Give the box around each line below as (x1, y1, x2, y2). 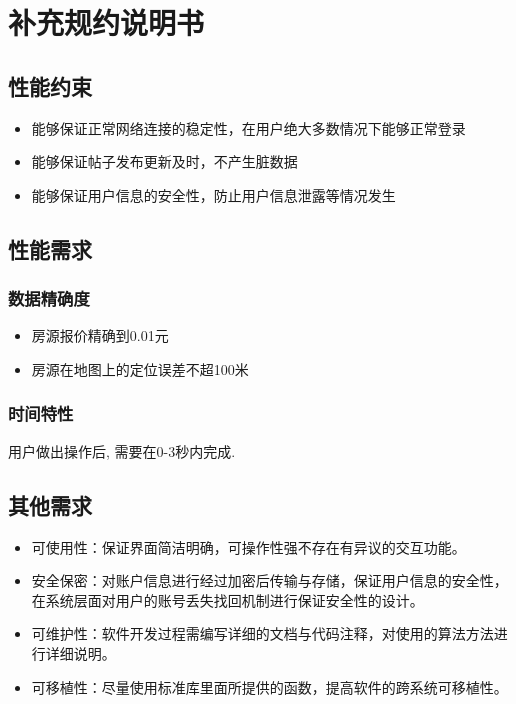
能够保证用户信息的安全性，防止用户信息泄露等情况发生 (31, 184, 396, 205)
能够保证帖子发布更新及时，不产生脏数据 (31, 151, 298, 172)
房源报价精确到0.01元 (31, 325, 169, 346)
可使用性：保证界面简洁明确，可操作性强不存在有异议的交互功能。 (31, 536, 466, 557)
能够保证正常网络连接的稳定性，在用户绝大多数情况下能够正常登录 (31, 117, 466, 138)
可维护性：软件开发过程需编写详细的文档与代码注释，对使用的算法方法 (31, 623, 494, 644)
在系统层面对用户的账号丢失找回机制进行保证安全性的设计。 (31, 589, 424, 610)
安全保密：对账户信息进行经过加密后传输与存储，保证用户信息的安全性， (31, 570, 508, 591)
